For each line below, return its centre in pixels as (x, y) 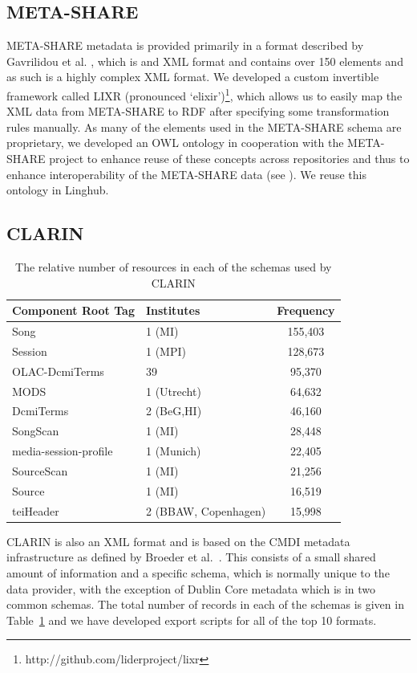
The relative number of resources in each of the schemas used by (174, 267)
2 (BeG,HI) (174, 411)
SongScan (36, 431)
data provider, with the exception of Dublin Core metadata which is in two (191, 588)
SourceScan (40, 470)
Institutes (173, 310)
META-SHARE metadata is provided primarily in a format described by (185, 45)
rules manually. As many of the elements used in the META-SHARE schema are (204, 126)
